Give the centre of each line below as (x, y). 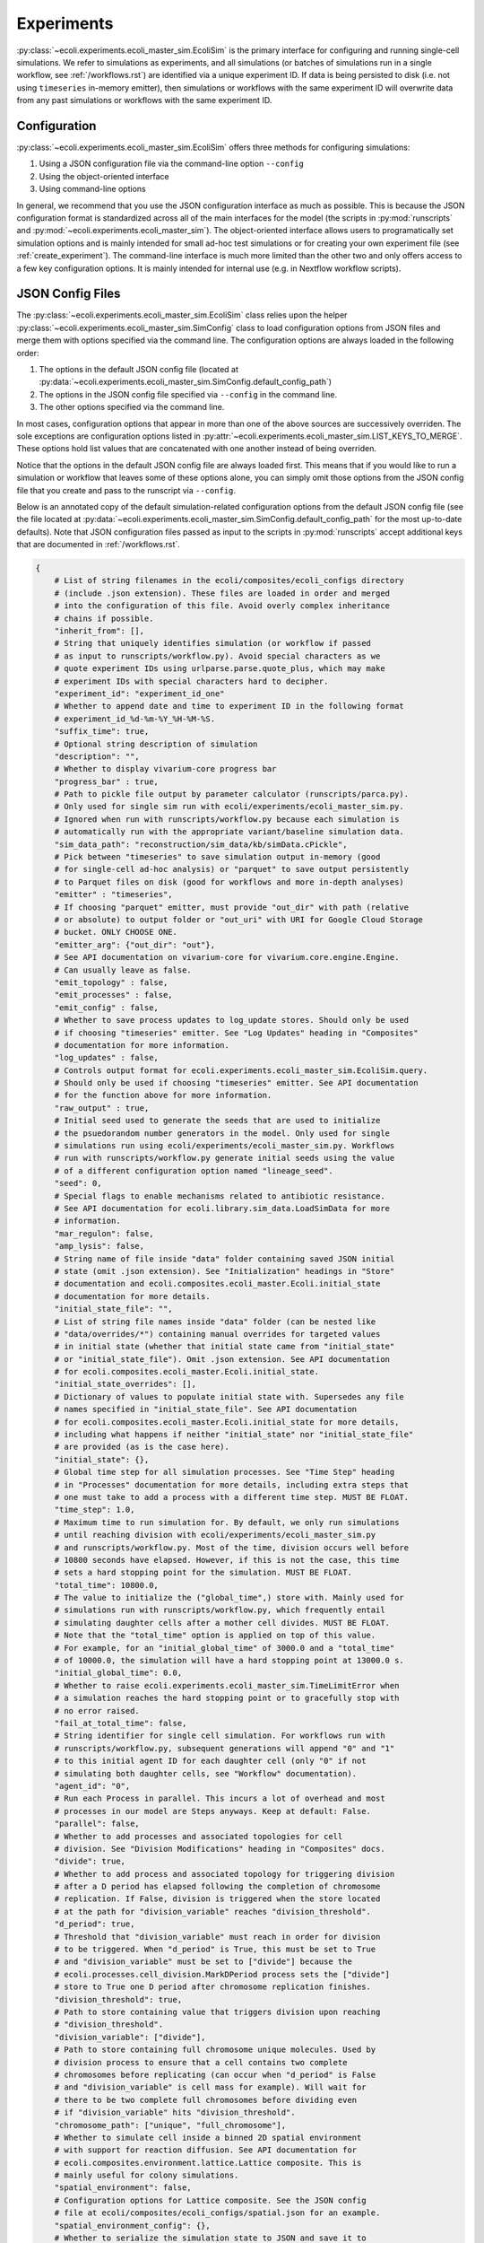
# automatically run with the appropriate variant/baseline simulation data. (229, 832)
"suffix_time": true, (102, 732)
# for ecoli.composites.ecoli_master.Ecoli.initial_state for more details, (227, 1422)
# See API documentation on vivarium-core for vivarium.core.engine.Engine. (227, 957)
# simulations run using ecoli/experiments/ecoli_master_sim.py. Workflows (225, 1146)
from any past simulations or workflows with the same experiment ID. (144, 100)
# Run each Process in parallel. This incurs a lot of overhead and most (220, 1798)
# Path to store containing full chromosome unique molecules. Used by (215, 2050)
